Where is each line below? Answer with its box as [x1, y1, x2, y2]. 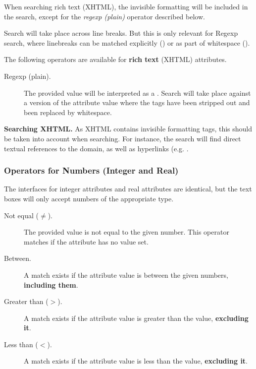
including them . [24, 279, 78, 290]
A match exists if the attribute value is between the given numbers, [24, 269, 228, 280]
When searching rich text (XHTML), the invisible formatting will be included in [4, 1, 248, 11]
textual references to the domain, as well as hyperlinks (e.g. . [4, 143, 189, 153]
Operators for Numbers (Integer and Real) [4, 164, 179, 177]
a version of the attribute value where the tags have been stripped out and [24, 97, 250, 108]
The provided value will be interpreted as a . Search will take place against [24, 87, 251, 98]
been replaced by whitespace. [24, 107, 112, 117]
